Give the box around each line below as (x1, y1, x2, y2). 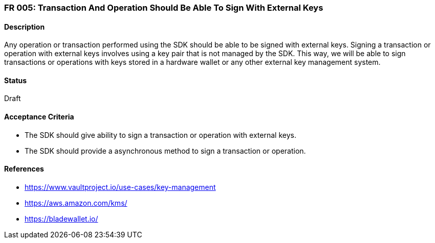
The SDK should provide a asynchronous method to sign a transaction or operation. (25, 146, 306, 155)
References (4, 164, 44, 174)
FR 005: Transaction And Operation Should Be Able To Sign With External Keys (4, 3, 323, 13)
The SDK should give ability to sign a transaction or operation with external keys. (25, 130, 296, 139)
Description (4, 22, 45, 31)
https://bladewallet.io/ (25, 214, 98, 223)
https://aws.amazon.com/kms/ (25, 198, 127, 207)
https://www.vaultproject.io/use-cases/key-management (25, 182, 216, 191)
